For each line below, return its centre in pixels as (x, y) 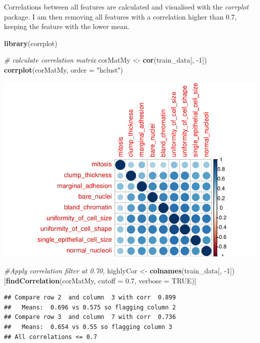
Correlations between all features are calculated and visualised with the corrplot (126, 7)
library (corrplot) (31, 43)
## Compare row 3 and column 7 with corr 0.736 (90, 317)
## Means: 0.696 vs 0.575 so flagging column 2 (90, 307)
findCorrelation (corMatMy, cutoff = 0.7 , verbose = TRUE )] (101, 280)
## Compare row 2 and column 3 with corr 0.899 (90, 298)
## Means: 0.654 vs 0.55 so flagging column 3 (88, 327)
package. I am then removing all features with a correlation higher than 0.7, (120, 16)
